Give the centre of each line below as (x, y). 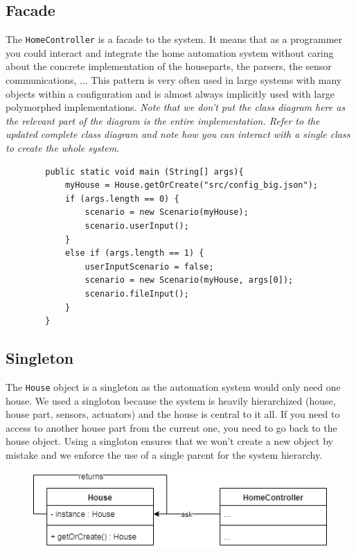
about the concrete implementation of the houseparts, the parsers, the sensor (169, 66)
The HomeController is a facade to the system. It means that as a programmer (174, 39)
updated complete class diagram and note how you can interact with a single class (178, 134)
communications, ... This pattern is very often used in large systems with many (174, 80)
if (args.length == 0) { (122, 199)
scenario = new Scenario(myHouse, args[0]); (189, 280)
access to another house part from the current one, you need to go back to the (171, 427)
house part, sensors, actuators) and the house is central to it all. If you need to (173, 414)
